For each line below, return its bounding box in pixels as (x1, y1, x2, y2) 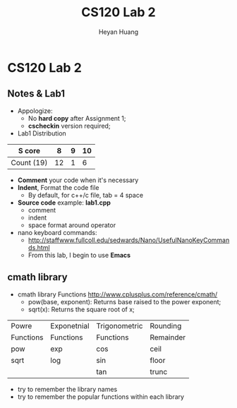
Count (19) (11, 157, 48, 167)
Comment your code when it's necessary (17, 176, 139, 184)
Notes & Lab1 (7, 88, 66, 100)
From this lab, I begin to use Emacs (28, 251, 131, 259)
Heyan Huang (98, 28, 139, 36)
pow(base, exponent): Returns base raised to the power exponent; (28, 297, 221, 306)
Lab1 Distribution (17, 128, 67, 138)
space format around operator (28, 220, 116, 229)
